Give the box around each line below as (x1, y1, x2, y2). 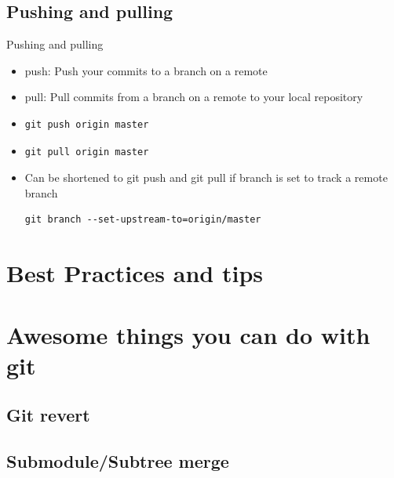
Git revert (6, 403, 90, 427)
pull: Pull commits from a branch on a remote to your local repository (24, 89, 363, 105)
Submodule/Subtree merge (6, 449, 229, 473)
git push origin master (24, 118, 149, 130)
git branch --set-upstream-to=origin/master (24, 214, 261, 226)
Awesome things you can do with (6, 318, 370, 350)
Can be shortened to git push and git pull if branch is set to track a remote (24, 169, 388, 186)
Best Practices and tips (6, 257, 264, 289)
